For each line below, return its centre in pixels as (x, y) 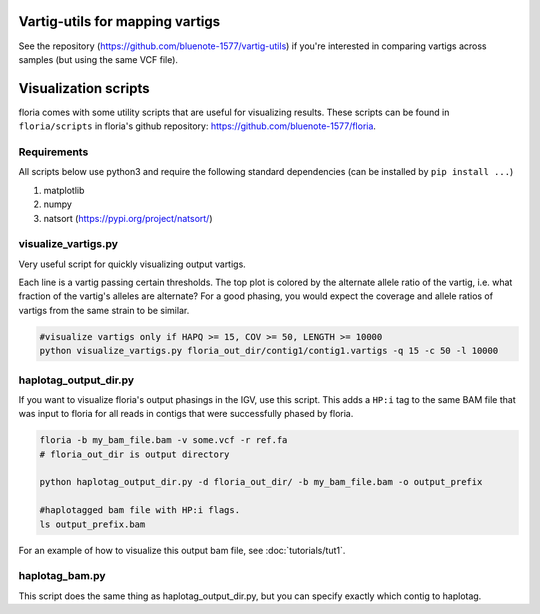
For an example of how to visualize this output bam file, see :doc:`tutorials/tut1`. (182, 550)
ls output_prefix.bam (92, 524)
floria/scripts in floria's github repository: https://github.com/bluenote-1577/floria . (197, 126)
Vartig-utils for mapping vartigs (119, 21)
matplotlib (64, 190)
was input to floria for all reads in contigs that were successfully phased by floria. (186, 414)
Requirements (53, 152)
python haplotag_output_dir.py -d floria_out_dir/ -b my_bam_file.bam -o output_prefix (261, 482)
